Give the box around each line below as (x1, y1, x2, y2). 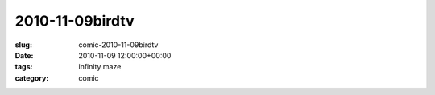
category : (14, 73, 49, 83)
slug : (14, 40, 32, 49)
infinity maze (78, 62, 122, 72)
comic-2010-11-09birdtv (78, 40, 159, 49)
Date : (14, 50, 34, 60)
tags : (14, 62, 33, 72)
